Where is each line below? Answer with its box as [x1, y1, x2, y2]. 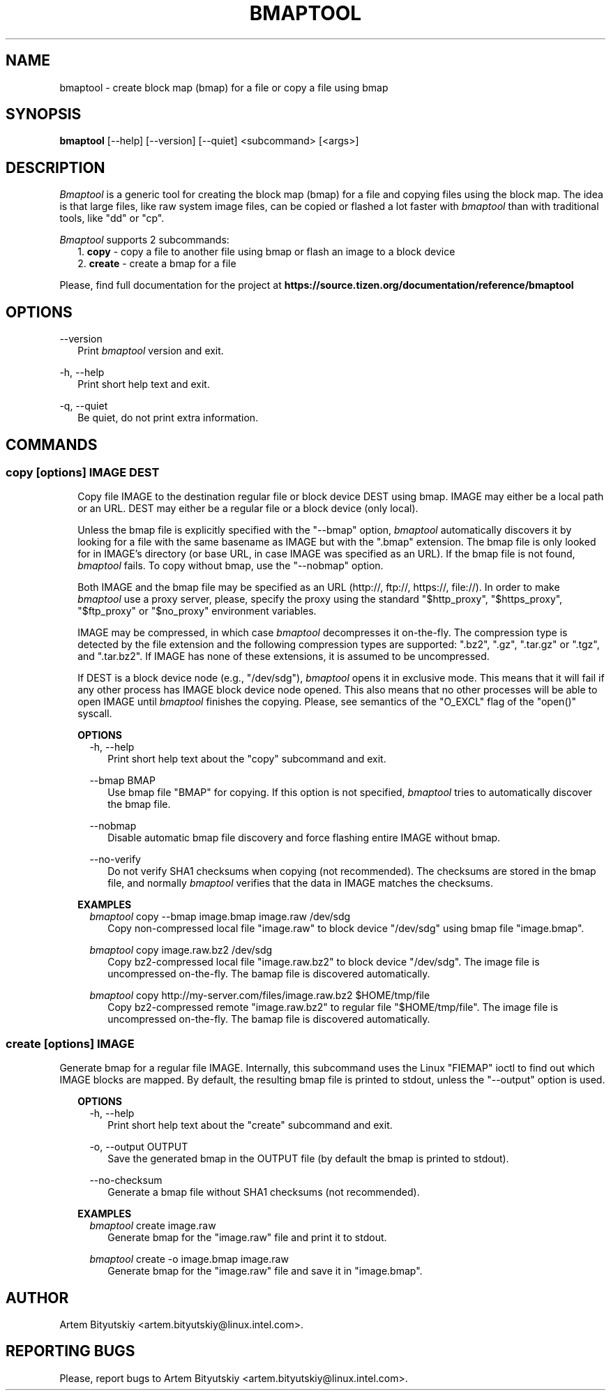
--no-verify [89, 853, 141, 866]
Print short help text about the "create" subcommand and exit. [107, 1119, 393, 1132]
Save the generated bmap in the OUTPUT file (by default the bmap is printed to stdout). [107, 1153, 509, 1165]
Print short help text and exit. [77, 378, 210, 391]
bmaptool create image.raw [89, 1219, 216, 1232]
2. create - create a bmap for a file [77, 257, 236, 270]
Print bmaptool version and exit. [77, 345, 224, 357]
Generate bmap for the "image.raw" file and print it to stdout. [107, 1231, 387, 1244]
